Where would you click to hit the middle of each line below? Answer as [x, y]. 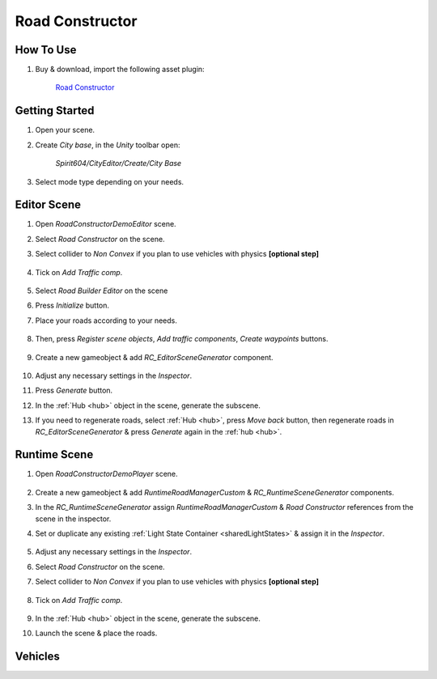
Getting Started [55, 110]
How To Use [46, 50]
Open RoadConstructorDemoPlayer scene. [106, 474]
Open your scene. [65, 130]
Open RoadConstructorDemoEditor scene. [106, 224]
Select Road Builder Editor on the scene [102, 291]
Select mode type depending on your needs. [110, 181]
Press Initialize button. [72, 306]
